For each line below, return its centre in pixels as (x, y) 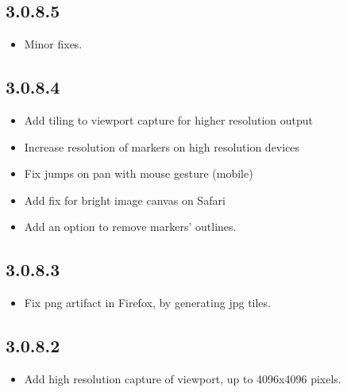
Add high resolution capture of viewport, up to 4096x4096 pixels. (183, 378)
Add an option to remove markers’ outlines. (130, 227)
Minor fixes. (53, 44)
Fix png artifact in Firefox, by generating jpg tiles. (147, 303)
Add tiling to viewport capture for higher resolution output (168, 120)
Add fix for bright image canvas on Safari (125, 200)
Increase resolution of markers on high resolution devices (162, 146)
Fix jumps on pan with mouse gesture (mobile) (139, 173)
